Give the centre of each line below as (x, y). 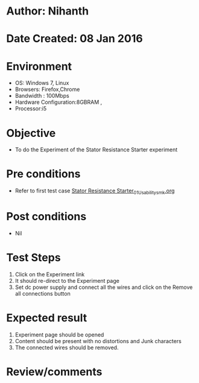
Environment (39, 66)
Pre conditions (43, 174)
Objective (31, 133)
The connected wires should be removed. (67, 347)
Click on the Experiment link (50, 274)
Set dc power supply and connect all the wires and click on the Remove (104, 287)
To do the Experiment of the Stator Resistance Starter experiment (96, 150)
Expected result (47, 318)
